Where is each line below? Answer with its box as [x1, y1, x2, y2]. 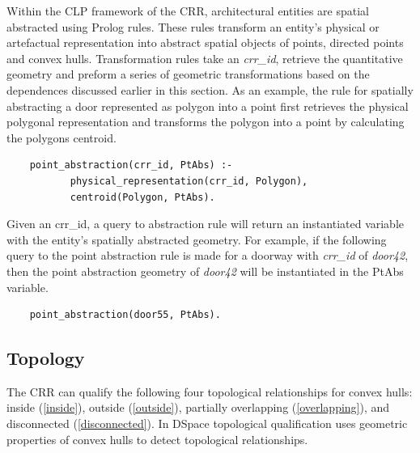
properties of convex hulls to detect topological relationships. [6, 430, 308, 447]
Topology [6, 345, 85, 370]
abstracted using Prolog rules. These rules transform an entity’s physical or [6, 18, 380, 35]
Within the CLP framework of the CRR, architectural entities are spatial [6, 2, 369, 19]
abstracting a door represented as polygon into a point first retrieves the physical [6, 97, 409, 114]
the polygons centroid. [6, 129, 117, 146]
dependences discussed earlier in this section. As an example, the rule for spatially [6, 81, 414, 98]
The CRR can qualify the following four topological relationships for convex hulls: [6, 383, 413, 400]
